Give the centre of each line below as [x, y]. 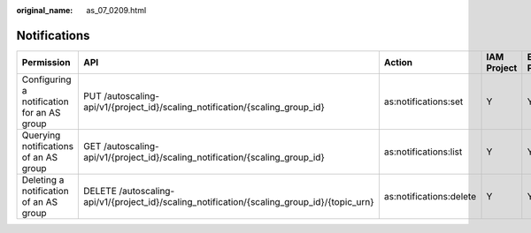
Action [398, 62]
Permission [46, 62]
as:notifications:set [423, 101]
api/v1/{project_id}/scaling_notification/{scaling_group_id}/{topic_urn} [229, 201]
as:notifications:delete [430, 196]
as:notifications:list [423, 152]
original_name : [45, 10]
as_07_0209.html [116, 10]
